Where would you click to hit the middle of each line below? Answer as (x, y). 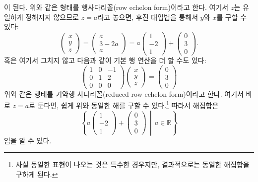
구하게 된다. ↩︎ (37, 174)
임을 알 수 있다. (28, 140)
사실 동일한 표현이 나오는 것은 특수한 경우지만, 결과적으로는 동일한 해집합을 (132, 164)
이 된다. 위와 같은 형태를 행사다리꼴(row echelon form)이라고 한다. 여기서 (116, 7)
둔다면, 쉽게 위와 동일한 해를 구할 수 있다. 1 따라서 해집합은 (128, 104)
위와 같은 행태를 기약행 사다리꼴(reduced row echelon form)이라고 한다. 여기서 (124, 93)
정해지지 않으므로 (52, 17)
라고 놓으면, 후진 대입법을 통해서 (148, 17)
